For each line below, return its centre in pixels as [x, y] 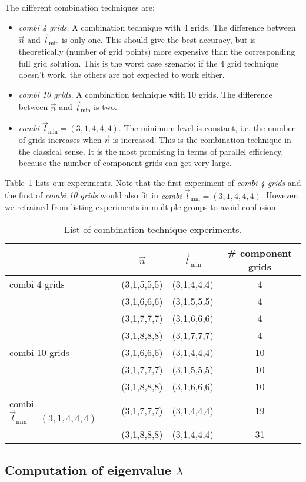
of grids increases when [60, 139]
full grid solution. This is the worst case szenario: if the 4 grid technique [149, 63]
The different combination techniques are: [80, 7]
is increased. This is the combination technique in [202, 139]
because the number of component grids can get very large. [125, 163]
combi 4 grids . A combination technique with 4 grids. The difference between [157, 27]
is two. [105, 107]
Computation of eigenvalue [88, 469]
